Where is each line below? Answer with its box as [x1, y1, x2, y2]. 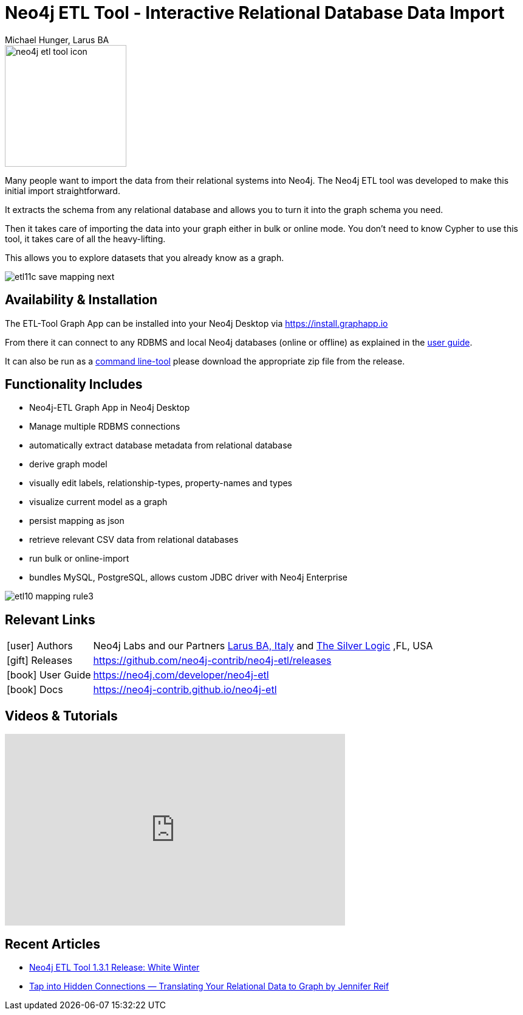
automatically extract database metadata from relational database [29, 440, 292, 451]
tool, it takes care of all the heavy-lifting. [5, 233, 166, 244]
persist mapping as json [29, 515, 125, 526]
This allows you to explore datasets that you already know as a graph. [5, 252, 284, 263]
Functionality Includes [5, 377, 143, 392]
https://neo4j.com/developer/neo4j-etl [93, 669, 269, 682]
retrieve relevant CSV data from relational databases [29, 534, 239, 545]
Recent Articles [5, 936, 100, 952]
